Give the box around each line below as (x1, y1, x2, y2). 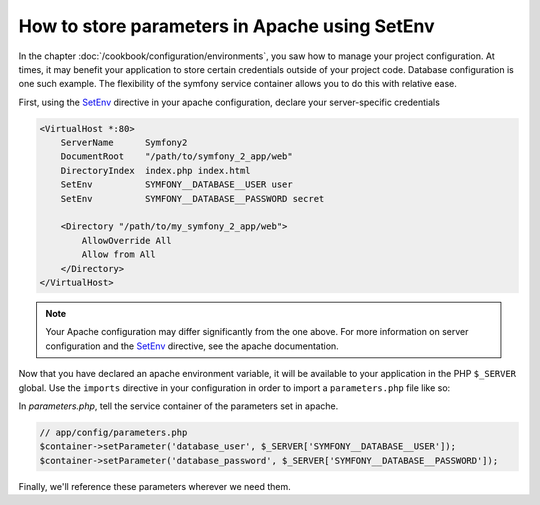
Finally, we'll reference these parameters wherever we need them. (18, 480, 291, 492)
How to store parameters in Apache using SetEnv (18, 15, 435, 37)
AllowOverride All (81, 235, 172, 246)
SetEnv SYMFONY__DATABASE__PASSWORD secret (60, 193, 325, 204)
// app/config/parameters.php (39, 426, 188, 438)
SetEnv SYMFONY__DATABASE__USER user (60, 179, 294, 190)
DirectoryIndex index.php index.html (60, 165, 251, 176)
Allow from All (81, 249, 157, 260)
